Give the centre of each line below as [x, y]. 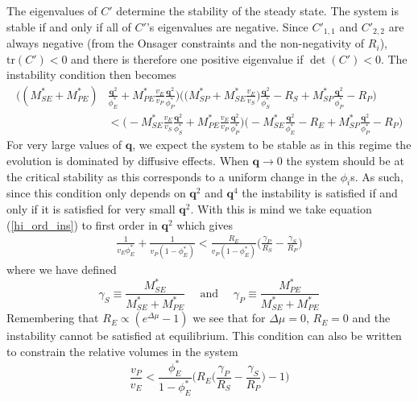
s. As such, [377, 176]
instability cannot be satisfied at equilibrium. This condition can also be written [204, 336]
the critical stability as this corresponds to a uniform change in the [172, 176]
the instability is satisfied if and [320, 193]
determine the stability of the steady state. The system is [258, 10]
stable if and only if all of [69, 26]
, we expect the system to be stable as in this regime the [272, 145]
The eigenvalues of [52, 10]
